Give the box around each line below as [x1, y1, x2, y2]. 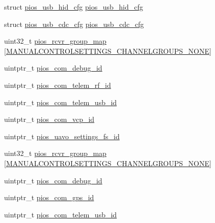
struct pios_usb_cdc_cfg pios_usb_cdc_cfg [4, 18, 144, 29]
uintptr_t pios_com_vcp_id [4, 114, 95, 124]
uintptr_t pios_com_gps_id [4, 192, 94, 203]
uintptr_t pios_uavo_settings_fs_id [4, 131, 120, 141]
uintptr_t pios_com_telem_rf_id [4, 79, 111, 90]
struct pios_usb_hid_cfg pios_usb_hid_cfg [4, 2, 143, 12]
